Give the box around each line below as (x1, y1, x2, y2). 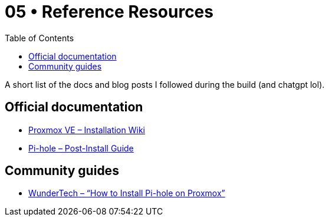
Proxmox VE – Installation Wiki (28, 124, 145, 135)
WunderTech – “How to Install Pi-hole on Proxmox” (28, 188, 225, 199)
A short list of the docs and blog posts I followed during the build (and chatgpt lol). (5, 79, 325, 90)
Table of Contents (5, 32, 74, 43)
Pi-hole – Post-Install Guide (28, 143, 134, 153)
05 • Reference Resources (5, 2, 213, 22)
